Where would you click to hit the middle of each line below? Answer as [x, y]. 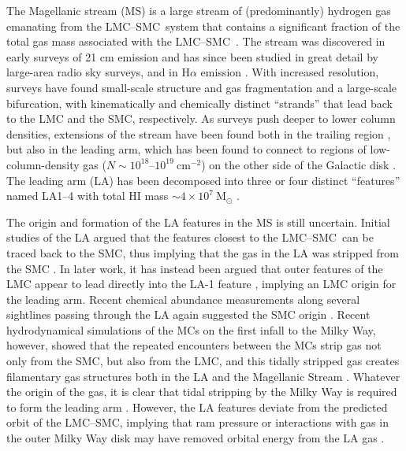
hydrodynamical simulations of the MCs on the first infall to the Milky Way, [191, 329]
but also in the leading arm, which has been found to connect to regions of [186, 149]
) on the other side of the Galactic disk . [299, 164]
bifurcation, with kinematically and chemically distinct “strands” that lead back [199, 103]
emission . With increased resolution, [290, 72]
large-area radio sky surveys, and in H [98, 72]
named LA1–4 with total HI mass [88, 196]
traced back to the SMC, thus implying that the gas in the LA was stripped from [203, 252]
